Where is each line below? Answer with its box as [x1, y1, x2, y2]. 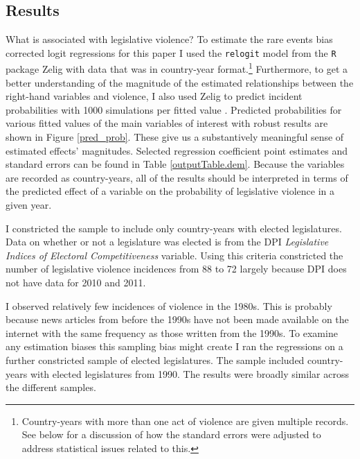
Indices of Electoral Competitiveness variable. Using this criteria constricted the [6, 248, 343, 262]
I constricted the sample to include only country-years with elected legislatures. [6, 220, 342, 235]
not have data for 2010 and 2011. [6, 275, 146, 290]
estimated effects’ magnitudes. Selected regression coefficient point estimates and [6, 143, 348, 157]
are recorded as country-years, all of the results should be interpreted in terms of [6, 170, 348, 184]
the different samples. [6, 380, 96, 395]
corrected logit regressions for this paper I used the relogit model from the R [6, 45, 336, 60]
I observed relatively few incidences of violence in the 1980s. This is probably [6, 298, 332, 313]
